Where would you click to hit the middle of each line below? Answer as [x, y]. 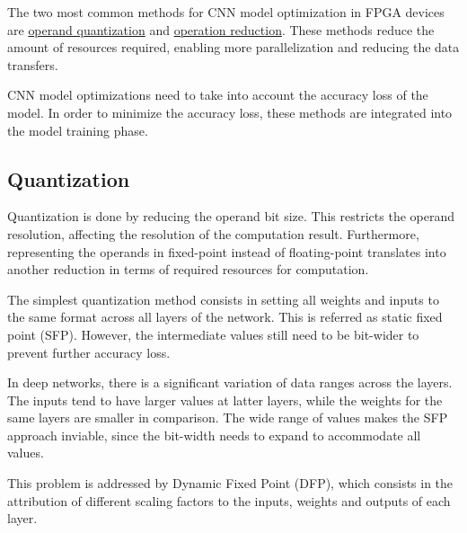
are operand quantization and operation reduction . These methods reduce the [221, 29]
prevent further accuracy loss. [89, 352]
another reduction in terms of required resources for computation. [188, 269]
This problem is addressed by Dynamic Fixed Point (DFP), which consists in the [230, 483]
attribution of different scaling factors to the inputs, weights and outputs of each [229, 500]
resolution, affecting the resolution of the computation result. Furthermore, [213, 233]
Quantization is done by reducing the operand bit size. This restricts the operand [231, 216]
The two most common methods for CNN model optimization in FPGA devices [226, 12]
